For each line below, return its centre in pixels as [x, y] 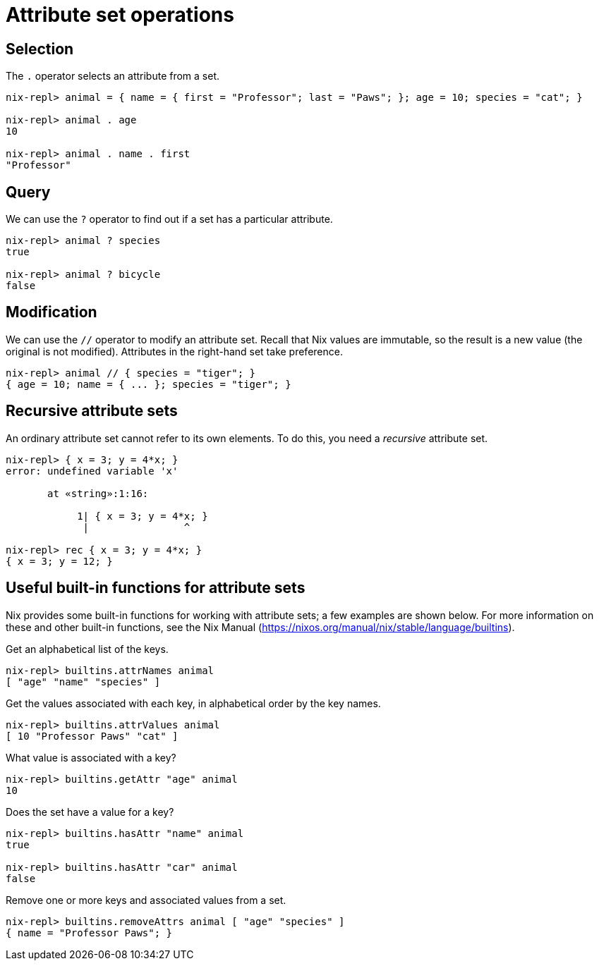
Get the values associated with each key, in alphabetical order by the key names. [193, 703]
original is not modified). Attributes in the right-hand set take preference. [174, 351]
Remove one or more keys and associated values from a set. [146, 900]
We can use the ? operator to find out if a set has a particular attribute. [169, 219]
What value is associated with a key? [91, 757]
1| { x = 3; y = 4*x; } [143, 516]
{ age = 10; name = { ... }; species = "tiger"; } [149, 384]
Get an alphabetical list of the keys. [87, 649]
